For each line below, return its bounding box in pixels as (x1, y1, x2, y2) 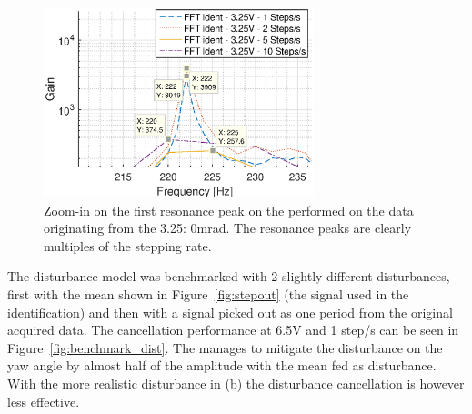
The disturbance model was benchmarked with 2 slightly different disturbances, (7, 267, 450, 286)
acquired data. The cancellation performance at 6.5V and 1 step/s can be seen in (7, 320, 459, 339)
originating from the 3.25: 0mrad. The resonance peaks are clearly (44, 218, 412, 237)
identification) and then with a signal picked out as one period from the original (7, 302, 453, 321)
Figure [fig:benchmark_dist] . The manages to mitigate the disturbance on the (7, 338, 443, 357)
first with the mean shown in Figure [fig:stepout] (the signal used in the (7, 284, 409, 303)
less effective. (7, 391, 80, 410)
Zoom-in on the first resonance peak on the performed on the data (44, 200, 414, 219)
